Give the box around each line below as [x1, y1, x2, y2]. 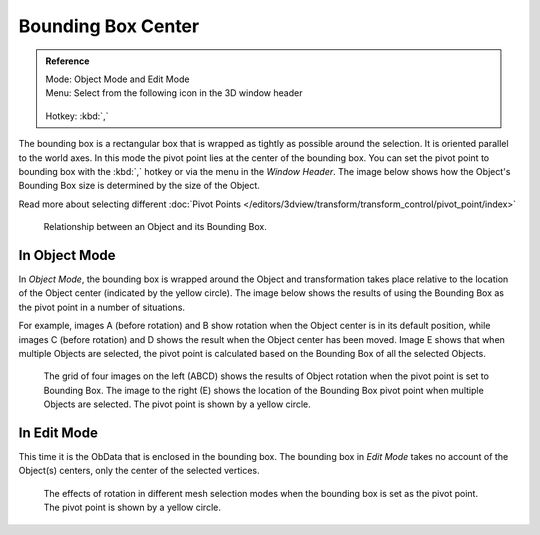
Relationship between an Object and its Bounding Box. [43, 221, 267, 233]
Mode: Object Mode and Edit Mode [45, 73, 190, 85]
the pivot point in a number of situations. [18, 301, 185, 313]
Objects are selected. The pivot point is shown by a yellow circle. [43, 398, 312, 410]
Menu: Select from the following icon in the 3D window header [45, 87, 303, 99]
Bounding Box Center [18, 15, 200, 37]
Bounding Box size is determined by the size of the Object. [18, 180, 260, 192]
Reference [45, 55, 90, 67]
